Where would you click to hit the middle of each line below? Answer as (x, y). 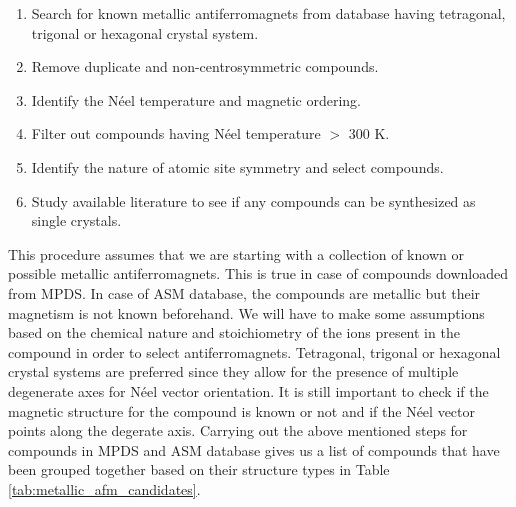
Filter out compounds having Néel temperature (176, 133)
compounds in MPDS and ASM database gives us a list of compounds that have (254, 449)
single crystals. (76, 220)
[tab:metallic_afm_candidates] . (104, 488)
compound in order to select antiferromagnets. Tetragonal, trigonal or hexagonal (254, 351)
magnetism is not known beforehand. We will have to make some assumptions (246, 312)
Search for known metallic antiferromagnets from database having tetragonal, (268, 13)
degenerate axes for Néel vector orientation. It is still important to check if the (248, 390)
